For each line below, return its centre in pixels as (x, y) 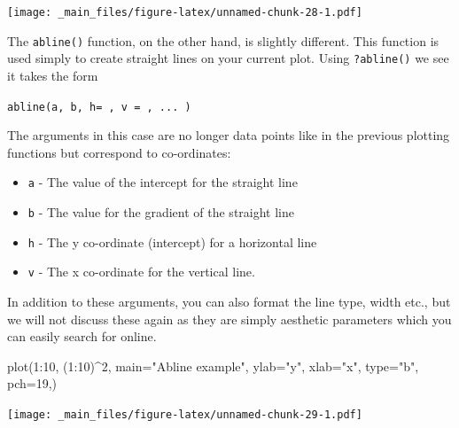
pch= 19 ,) (32, 383)
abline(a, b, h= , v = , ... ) (99, 107)
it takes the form (53, 75)
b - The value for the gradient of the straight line (161, 212)
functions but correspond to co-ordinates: (119, 152)
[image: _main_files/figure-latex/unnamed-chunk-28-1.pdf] (185, 12)
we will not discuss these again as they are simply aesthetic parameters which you (229, 319)
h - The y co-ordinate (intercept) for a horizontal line (172, 241)
